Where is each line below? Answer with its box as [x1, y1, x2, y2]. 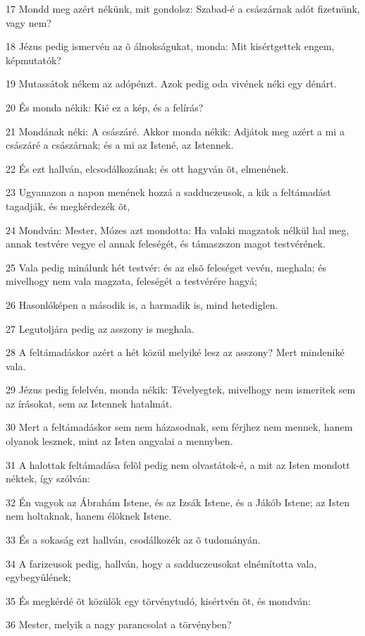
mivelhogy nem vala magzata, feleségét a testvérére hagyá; [6, 274, 257, 288]
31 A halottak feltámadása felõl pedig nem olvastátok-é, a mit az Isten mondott [6, 457, 350, 472]
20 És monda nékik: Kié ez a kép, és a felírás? [6, 99, 204, 114]
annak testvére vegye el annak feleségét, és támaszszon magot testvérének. [6, 236, 326, 251]
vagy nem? [6, 15, 51, 30]
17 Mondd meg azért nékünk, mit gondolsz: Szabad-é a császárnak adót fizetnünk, [6, 1, 360, 16]
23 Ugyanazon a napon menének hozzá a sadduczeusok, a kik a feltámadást [6, 185, 331, 200]
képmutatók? [6, 52, 61, 67]
